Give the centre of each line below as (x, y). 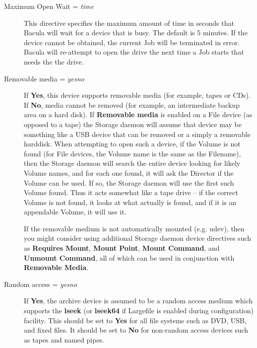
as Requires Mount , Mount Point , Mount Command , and (122, 248)
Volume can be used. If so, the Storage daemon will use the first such (129, 182)
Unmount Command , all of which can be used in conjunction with (129, 257)
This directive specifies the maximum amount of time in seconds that (129, 23)
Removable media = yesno (44, 78)
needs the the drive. (54, 61)
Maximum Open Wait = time (49, 6)
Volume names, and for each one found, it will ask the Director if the (129, 173)
